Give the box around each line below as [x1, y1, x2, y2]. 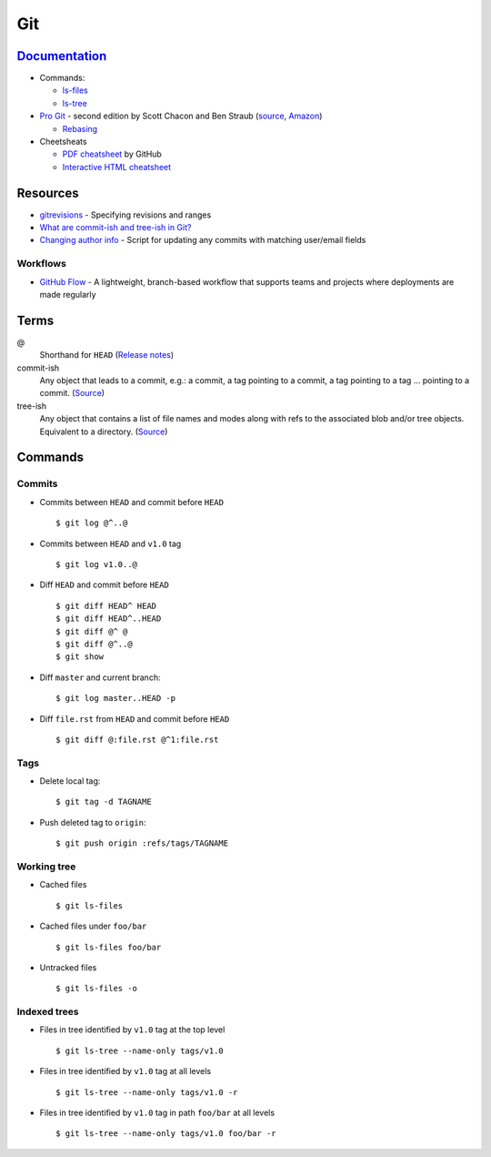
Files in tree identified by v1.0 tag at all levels [39, 1066, 212, 1077]
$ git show [55, 652, 105, 662]
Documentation [16, 48, 107, 64]
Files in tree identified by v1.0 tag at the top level [39, 1024, 225, 1035]
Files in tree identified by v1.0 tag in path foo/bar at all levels [39, 1107, 276, 1118]
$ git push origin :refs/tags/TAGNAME [55, 838, 229, 848]
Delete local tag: [39, 776, 101, 787]
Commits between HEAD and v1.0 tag [39, 538, 182, 549]
